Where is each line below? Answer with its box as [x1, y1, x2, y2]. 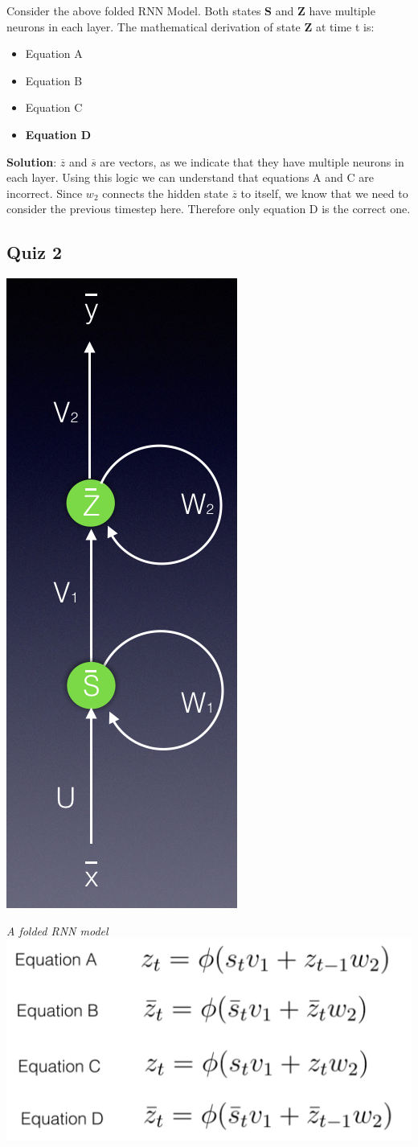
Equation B [25, 72, 83, 88]
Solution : [6, 153, 57, 170]
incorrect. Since [6, 184, 83, 201]
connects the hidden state [102, 184, 228, 201]
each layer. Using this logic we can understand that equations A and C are [6, 169, 374, 186]
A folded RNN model [6, 922, 109, 939]
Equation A [25, 45, 83, 62]
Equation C [25, 99, 83, 116]
